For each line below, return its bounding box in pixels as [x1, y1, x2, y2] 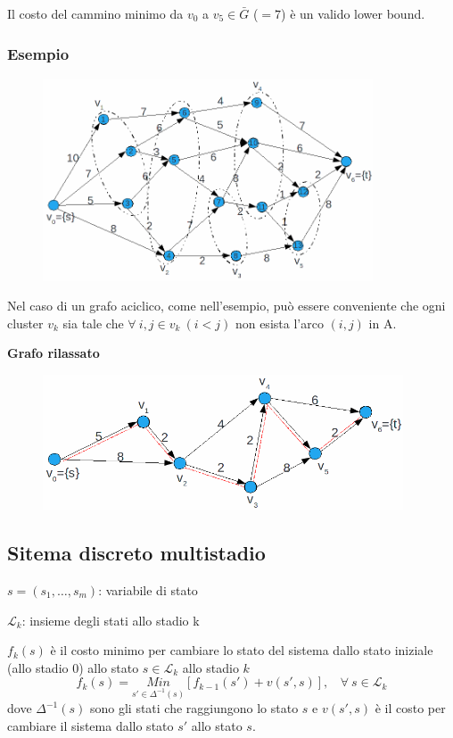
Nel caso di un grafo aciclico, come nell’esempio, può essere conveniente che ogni [7, 296, 446, 315]
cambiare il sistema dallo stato [7, 716, 174, 734]
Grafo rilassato [7, 344, 100, 362]
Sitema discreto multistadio [7, 539, 266, 567]
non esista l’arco [235, 313, 324, 332]
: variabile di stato [98, 580, 198, 599]
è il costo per [375, 699, 446, 717]
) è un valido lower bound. [281, 4, 425, 22]
